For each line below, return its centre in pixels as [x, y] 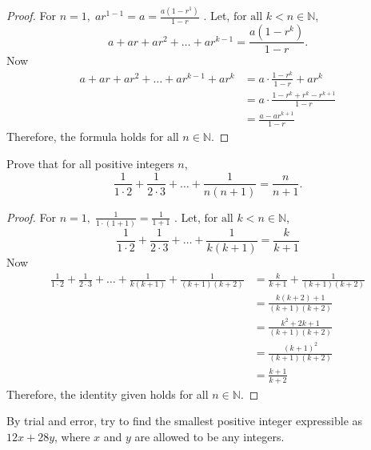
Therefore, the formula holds [76, 137]
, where [72, 436]
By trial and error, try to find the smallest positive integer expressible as [185, 421]
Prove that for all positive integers [90, 163]
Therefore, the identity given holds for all [108, 394]
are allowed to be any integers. [209, 436]
